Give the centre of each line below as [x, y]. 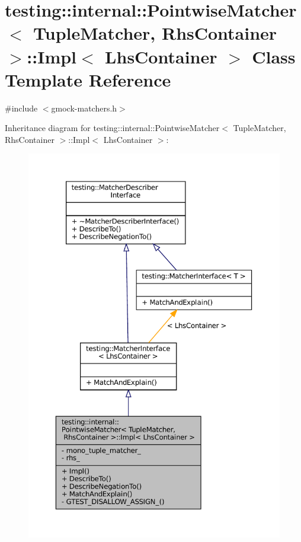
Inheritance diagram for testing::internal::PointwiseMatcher [112, 128]
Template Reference [88, 79]
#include [21, 108]
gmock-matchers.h [84, 108]
